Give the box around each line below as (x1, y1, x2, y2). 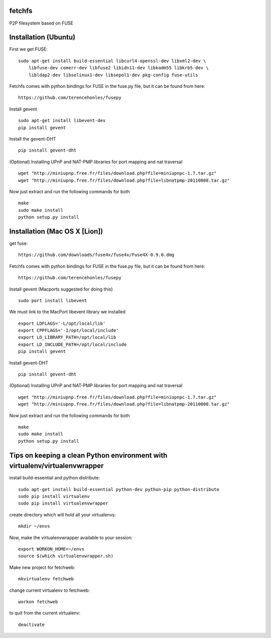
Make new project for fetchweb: (9, 564, 75, 570)
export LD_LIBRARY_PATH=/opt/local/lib (18, 334, 116, 340)
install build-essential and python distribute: (9, 475, 100, 481)
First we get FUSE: (9, 46, 48, 52)
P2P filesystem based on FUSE (9, 20, 74, 26)
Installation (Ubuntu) (9, 33, 75, 42)
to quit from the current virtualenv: (9, 610, 81, 616)
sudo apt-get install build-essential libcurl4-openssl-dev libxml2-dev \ (18, 58, 206, 64)
